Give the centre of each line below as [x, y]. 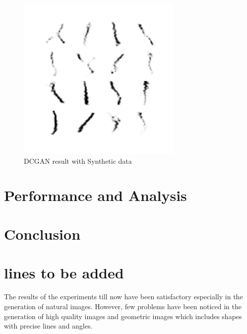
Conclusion [42, 234]
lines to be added [64, 273]
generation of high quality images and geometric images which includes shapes [123, 316]
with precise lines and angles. [48, 326]
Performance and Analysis [95, 195]
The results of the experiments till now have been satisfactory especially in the [123, 297]
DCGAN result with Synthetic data [78, 161]
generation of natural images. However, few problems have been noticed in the [123, 306]
